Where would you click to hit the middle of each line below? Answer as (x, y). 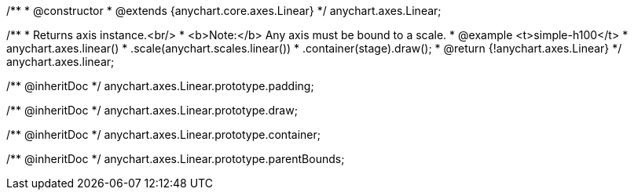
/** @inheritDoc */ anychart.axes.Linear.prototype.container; (163, 134)
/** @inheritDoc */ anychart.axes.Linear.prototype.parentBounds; (176, 159)
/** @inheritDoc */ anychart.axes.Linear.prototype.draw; (152, 110)
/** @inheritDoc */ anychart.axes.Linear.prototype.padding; (160, 86)
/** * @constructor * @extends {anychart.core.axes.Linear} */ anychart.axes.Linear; (224, 11)
